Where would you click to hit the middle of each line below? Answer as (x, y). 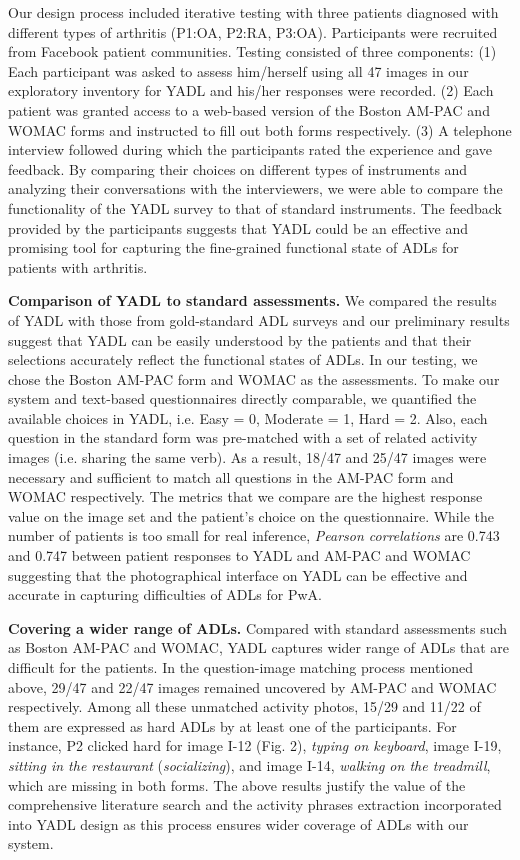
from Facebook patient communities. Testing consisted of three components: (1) (252, 51)
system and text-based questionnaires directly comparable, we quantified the (242, 398)
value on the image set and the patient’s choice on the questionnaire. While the (251, 515)
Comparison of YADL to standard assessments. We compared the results (252, 300)
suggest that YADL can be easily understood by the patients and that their (240, 339)
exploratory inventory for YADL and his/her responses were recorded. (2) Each (251, 90)
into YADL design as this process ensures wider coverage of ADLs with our (238, 823)
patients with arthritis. (78, 266)
